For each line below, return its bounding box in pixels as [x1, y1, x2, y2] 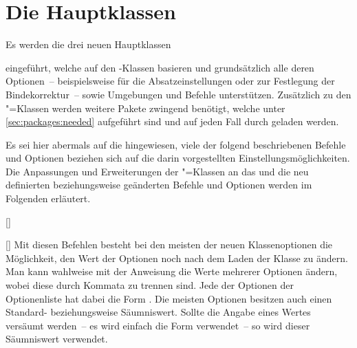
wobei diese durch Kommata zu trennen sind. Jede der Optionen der [6, 278, 294, 292]
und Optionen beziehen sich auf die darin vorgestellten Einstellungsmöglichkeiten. [6, 151, 350, 165]
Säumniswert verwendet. [6, 331, 108, 346]
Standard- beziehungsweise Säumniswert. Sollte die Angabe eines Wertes [6, 305, 311, 319]
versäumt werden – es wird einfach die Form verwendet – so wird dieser [6, 318, 310, 332]
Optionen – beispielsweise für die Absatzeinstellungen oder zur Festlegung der [6, 74, 335, 88]
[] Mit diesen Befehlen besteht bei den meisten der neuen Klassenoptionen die [6, 237, 333, 252]
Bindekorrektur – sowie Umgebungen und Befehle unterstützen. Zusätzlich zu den [6, 87, 351, 101]
